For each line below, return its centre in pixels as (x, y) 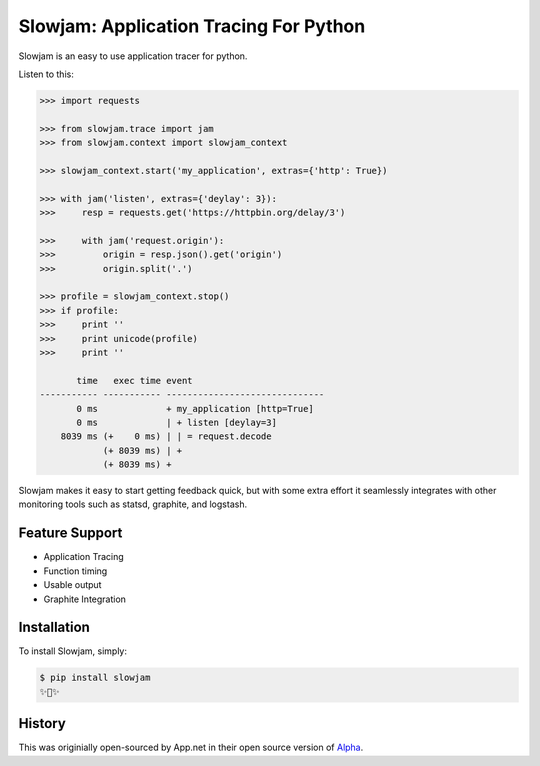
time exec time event (135, 380)
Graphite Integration (85, 599)
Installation (54, 627)
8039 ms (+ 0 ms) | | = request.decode (166, 436)
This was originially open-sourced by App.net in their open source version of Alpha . (191, 747)
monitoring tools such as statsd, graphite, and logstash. (133, 504)
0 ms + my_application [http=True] (195, 408)
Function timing (75, 571)
